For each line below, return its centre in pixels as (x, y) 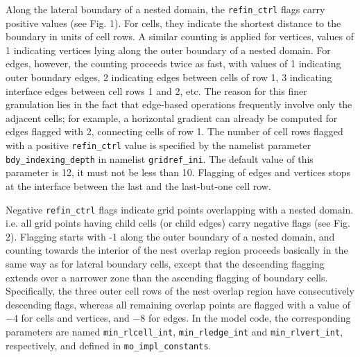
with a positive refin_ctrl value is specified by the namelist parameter (158, 145)
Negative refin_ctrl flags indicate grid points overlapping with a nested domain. (180, 209)
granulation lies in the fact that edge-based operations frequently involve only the (179, 104)
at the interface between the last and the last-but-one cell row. (138, 185)
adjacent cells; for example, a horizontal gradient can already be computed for (172, 117)
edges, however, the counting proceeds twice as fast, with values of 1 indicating (173, 63)
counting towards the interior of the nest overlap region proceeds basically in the (177, 250)
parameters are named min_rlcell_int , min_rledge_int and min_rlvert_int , (174, 331)
